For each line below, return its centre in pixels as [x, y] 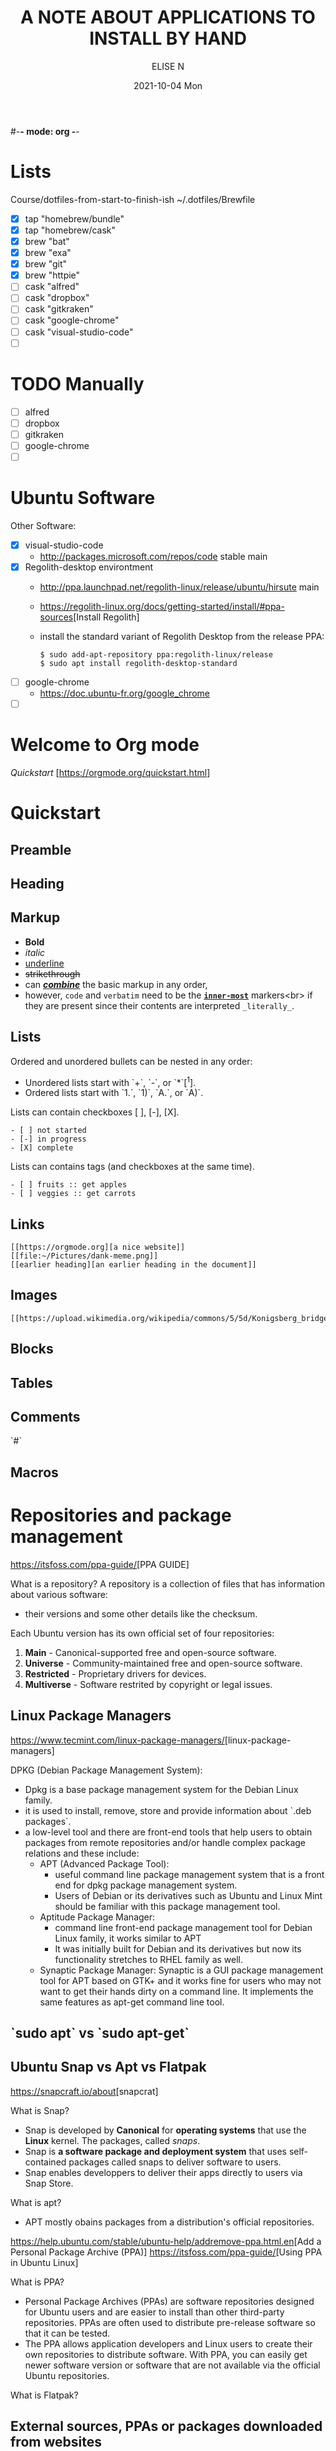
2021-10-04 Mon [168, 85]
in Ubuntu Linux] [44, 2262]
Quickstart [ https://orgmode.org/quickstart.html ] [110, 772]
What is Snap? [40, 2110]
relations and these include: [82, 1853]
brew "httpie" [52, 275]
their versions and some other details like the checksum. [141, 1613]
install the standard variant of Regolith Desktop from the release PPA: [182, 636]
